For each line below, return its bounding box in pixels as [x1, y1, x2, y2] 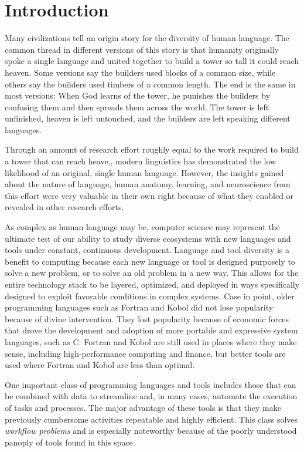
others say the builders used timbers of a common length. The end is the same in [5, 77, 296, 90]
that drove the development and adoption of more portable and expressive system [5, 324, 298, 336]
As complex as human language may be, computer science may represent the [5, 221, 280, 233]
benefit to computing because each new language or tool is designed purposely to [5, 255, 295, 267]
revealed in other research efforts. [5, 201, 124, 213]
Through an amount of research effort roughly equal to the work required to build [5, 143, 299, 156]
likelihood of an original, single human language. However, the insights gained [5, 166, 284, 178]
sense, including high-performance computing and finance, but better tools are [5, 347, 286, 359]
